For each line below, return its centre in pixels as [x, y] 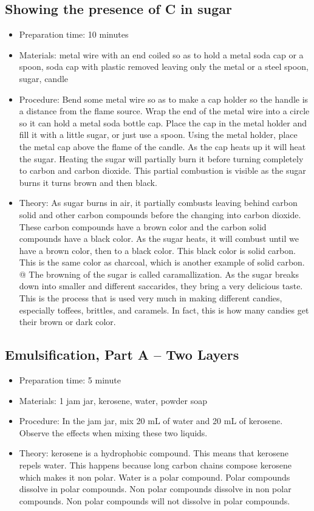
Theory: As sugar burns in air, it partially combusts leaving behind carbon [158, 203]
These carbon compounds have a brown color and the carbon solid [143, 226]
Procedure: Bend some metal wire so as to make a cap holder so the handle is [164, 99]
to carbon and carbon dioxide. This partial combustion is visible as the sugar [162, 170]
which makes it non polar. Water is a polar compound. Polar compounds [155, 477]
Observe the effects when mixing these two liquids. [113, 432]
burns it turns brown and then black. [88, 182]
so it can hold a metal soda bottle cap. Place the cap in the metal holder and [163, 122]
